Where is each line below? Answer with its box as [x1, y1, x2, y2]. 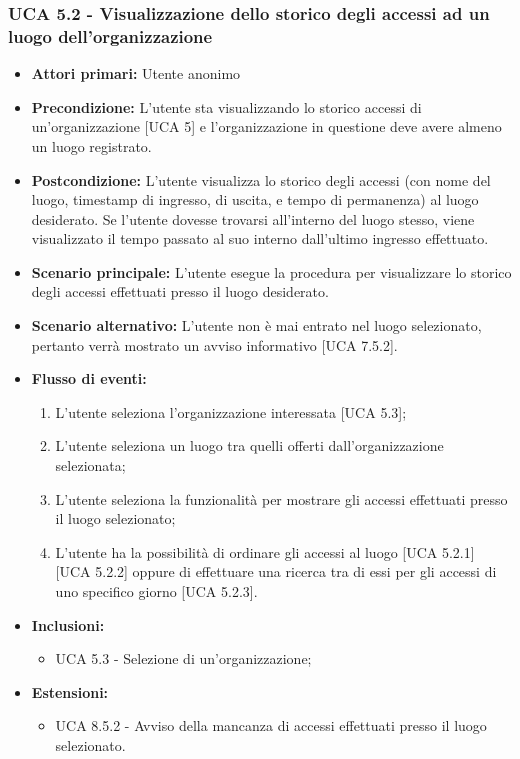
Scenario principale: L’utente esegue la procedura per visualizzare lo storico [31, 261, 512, 282]
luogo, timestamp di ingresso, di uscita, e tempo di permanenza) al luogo [31, 189, 479, 210]
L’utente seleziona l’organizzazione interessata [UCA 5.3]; [55, 401, 407, 422]
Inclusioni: [31, 614, 105, 635]
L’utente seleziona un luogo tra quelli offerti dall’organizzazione [55, 435, 444, 456]
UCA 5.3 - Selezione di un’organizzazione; [55, 648, 312, 669]
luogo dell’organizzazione [8, 23, 213, 48]
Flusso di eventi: [31, 368, 147, 389]
